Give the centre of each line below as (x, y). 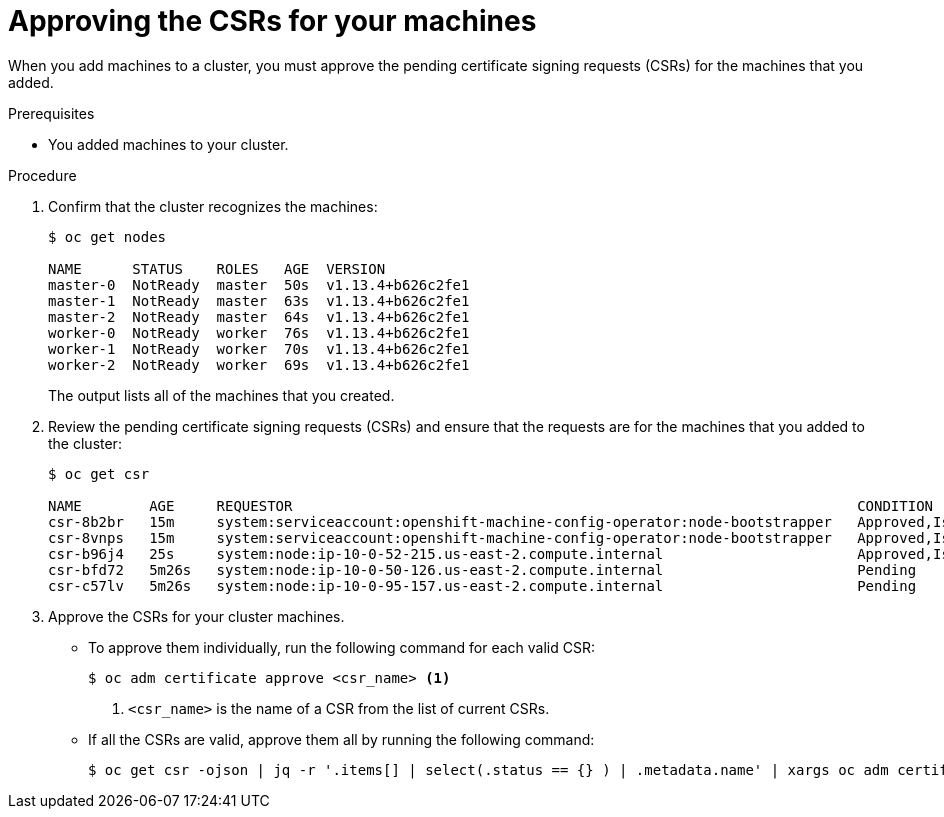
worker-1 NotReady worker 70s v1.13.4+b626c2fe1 (259, 348)
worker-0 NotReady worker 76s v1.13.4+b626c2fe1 (259, 332)
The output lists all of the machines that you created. (221, 395)
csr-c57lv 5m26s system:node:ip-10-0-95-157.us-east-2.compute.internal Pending (482, 585)
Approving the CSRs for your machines (272, 21)
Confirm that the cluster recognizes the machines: (213, 206)
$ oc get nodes (107, 236)
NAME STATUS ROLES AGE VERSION (217, 268)
